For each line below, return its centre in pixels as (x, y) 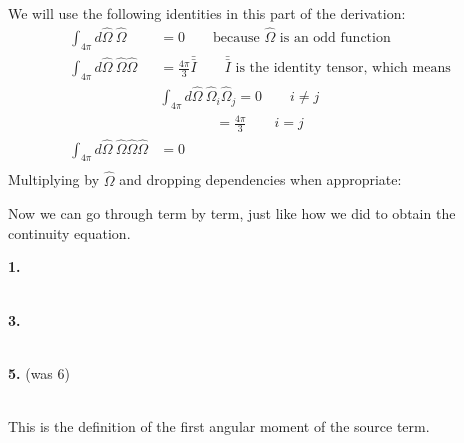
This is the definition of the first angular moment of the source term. (219, 425)
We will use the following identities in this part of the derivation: (207, 13)
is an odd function (335, 37)
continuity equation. (69, 232)
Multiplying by (54, 179)
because (236, 37)
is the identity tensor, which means (343, 68)
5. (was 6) (39, 372)
